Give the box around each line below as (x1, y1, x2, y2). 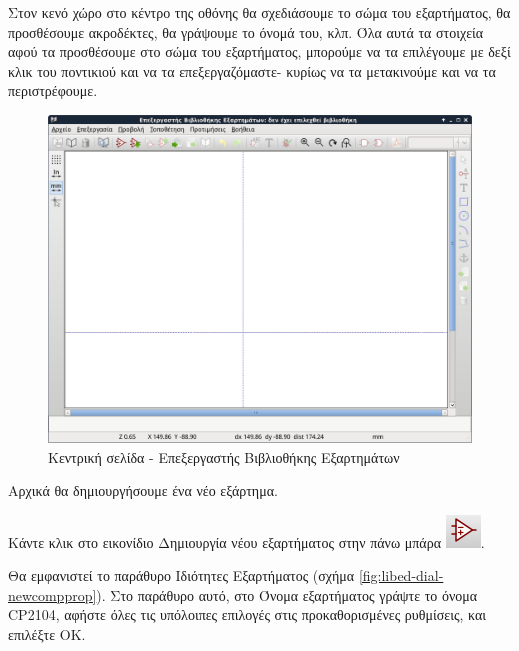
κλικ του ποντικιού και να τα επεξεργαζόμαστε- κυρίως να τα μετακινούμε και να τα (8, 60, 496, 81)
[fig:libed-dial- (358, 565, 444, 586)
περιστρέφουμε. (8, 80, 98, 101)
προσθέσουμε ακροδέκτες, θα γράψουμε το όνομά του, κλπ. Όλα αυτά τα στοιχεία (8, 21, 484, 42)
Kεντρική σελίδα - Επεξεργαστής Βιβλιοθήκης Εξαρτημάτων (48, 446, 400, 467)
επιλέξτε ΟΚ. (8, 624, 86, 645)
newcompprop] (8, 584, 97, 605)
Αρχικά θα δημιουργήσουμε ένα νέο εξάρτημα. (8, 480, 278, 501)
